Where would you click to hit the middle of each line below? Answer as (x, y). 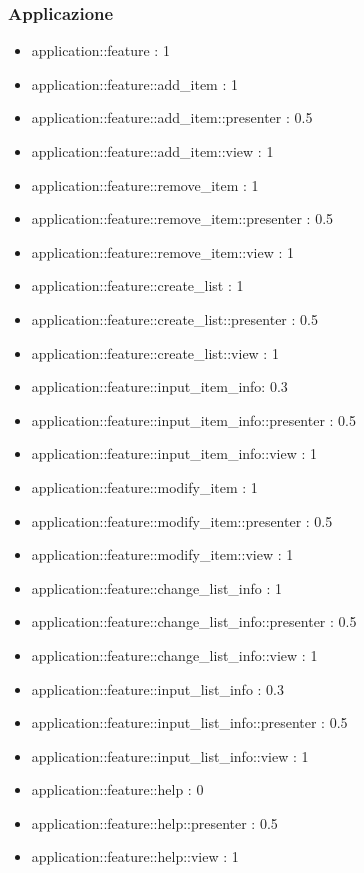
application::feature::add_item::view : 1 (152, 151)
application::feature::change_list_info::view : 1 (174, 654)
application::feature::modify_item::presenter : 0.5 (182, 520)
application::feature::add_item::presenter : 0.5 (172, 117)
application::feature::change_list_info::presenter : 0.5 (194, 621)
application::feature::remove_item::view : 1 (163, 251)
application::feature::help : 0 (117, 789)
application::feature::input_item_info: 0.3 (159, 386)
